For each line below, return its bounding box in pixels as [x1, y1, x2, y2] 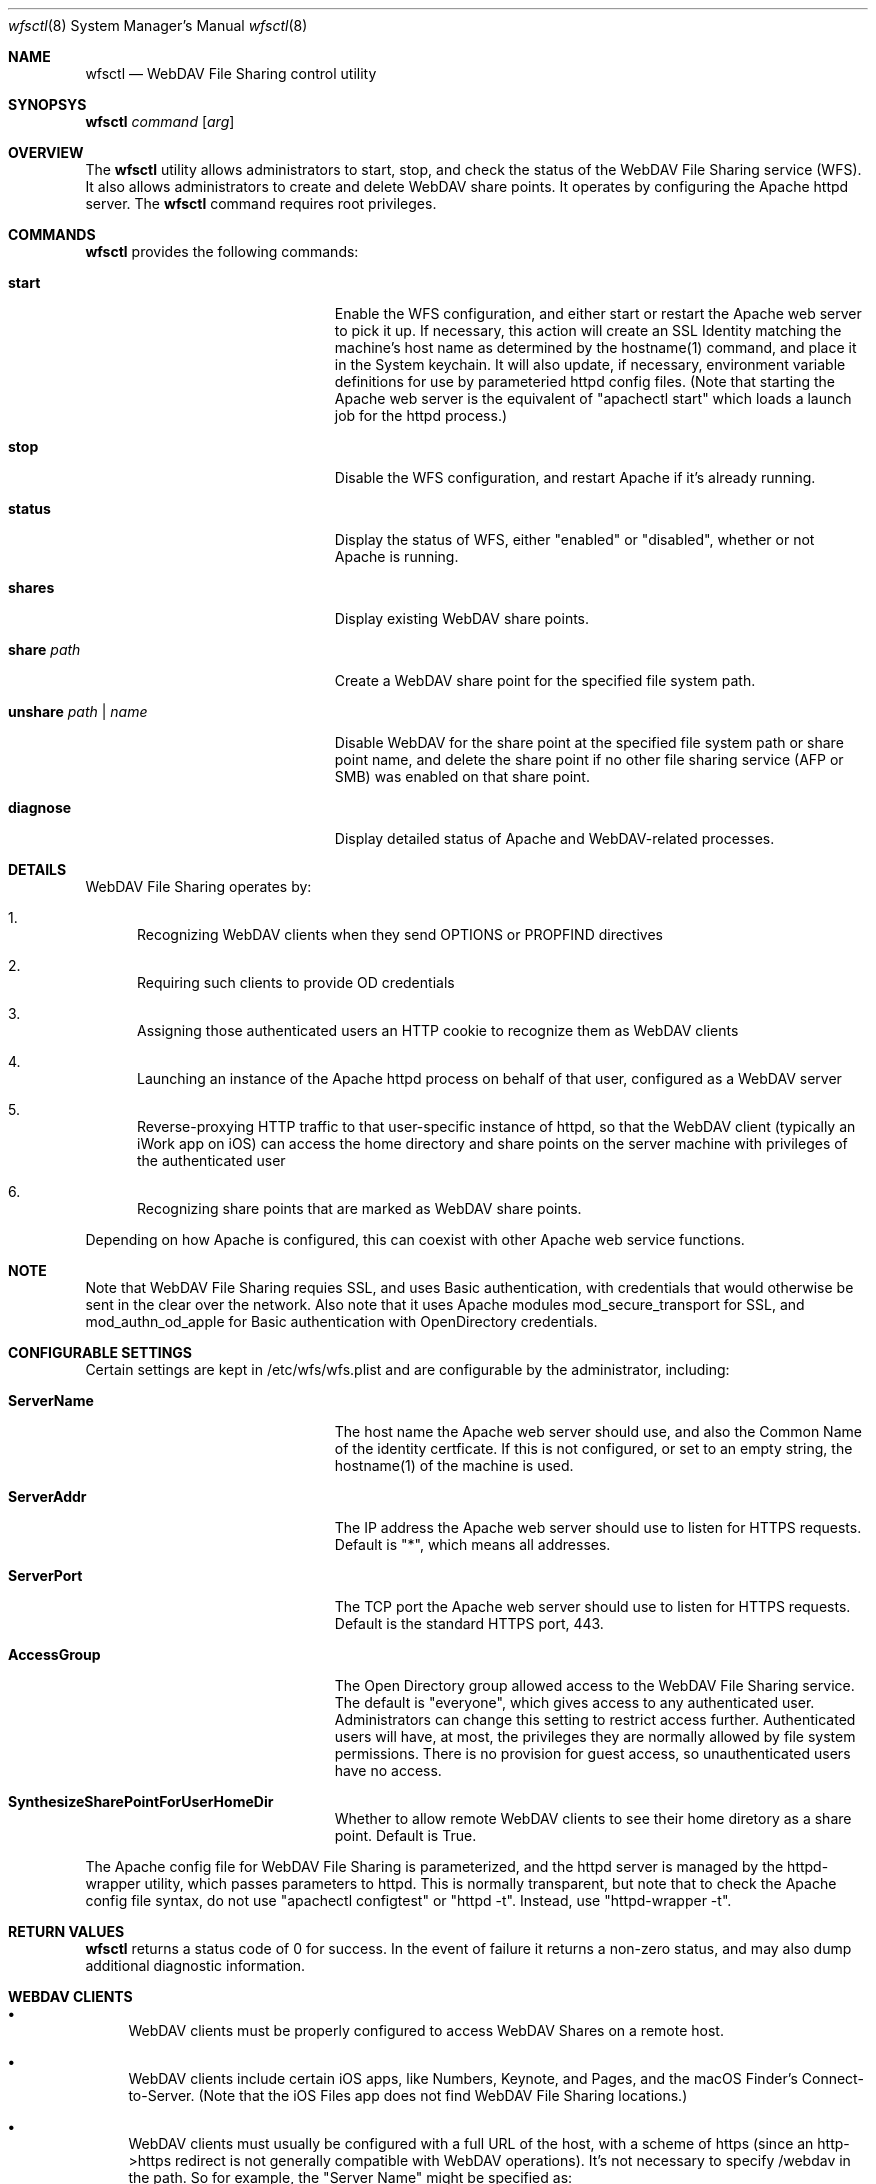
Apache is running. [334, 548, 459, 565]
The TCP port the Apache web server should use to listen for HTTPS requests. [334, 1598, 851, 1615]
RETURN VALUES [8, 1923, 125, 1940]
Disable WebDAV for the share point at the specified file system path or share [334, 734, 844, 751]
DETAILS [8, 861, 67, 878]
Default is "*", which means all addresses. [334, 1536, 611, 1553]
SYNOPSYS [8, 96, 87, 113]
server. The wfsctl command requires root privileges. [85, 195, 437, 212]
